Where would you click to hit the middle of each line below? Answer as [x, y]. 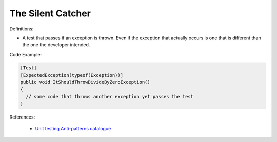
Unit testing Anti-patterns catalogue [73, 129]
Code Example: [26, 54]
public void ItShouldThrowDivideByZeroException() [85, 82]
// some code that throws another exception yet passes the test [110, 97]
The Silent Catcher [50, 13]
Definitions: [22, 29]
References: [22, 117]
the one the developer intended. [56, 45]
